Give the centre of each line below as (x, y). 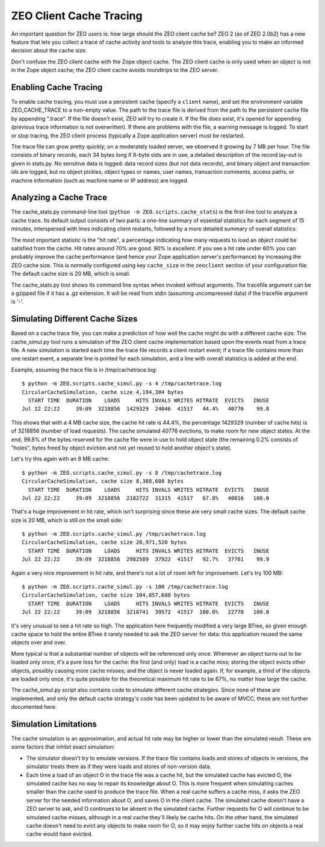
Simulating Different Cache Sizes (74, 319)
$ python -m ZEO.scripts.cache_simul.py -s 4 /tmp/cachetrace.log (122, 384)
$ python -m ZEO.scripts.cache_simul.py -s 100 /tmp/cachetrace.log (125, 587)
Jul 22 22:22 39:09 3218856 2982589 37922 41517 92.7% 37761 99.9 (146, 559)
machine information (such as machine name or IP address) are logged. (100, 180)
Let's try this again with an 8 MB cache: (60, 459)
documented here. (34, 707)
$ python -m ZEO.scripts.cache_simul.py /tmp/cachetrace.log (114, 534)
